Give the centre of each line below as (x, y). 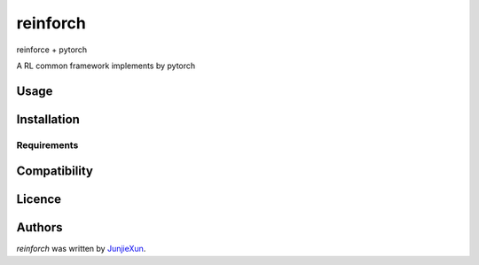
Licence (39, 199)
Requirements (47, 144)
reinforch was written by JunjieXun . (81, 249)
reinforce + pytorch (52, 50)
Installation (48, 119)
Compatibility (55, 171)
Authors (39, 227)
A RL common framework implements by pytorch (106, 66)
